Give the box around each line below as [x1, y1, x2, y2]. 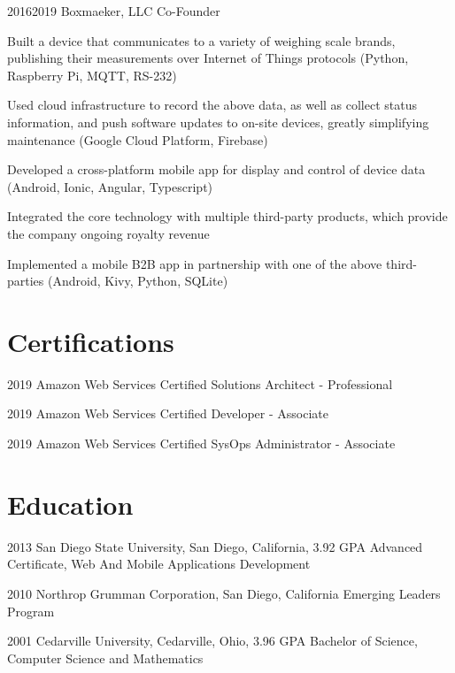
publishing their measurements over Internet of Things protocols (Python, [7, 49, 409, 67]
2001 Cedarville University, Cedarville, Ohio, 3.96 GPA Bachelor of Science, [7, 631, 418, 650]
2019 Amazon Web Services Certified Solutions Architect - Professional [7, 374, 393, 393]
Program [7, 601, 55, 620]
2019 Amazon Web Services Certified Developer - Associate [7, 404, 328, 423]
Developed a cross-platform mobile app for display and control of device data [7, 160, 426, 179]
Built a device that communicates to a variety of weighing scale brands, [7, 31, 396, 50]
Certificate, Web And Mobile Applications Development [7, 554, 311, 573]
